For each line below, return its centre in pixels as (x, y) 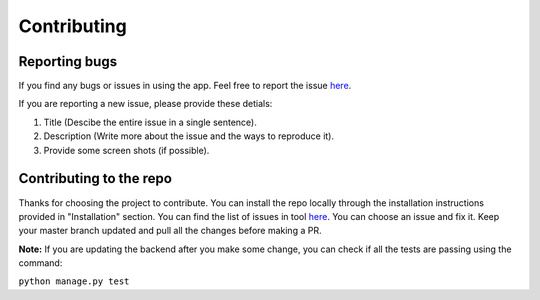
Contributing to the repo (95, 178)
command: (40, 263)
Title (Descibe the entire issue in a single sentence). (150, 122)
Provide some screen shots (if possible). (126, 150)
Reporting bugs (68, 61)
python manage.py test (74, 281)
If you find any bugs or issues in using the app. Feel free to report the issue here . (185, 86)
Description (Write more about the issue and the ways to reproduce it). (189, 136)
